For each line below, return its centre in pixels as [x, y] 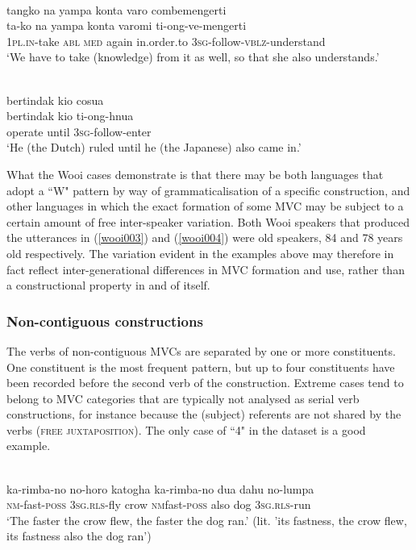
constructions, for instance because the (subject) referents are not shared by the [204, 414]
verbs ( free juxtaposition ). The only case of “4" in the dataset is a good [186, 429]
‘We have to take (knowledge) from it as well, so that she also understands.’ [193, 57]
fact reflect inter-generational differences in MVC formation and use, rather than [206, 269]
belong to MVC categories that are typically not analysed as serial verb [183, 398]
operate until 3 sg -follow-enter [79, 131]
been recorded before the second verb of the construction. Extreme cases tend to [205, 383]
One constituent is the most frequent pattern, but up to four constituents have [201, 367]
